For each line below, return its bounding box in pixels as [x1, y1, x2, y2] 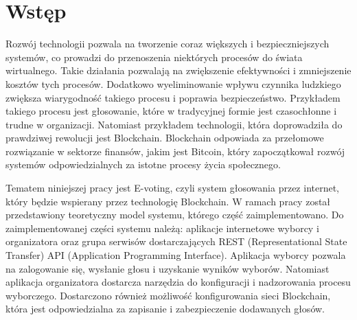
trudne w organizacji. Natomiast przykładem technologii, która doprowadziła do [5, 117, 343, 131]
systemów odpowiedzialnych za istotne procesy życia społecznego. [5, 157, 281, 172]
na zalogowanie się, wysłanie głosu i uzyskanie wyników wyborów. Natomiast [5, 261, 330, 275]
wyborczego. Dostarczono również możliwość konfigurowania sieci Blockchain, [5, 288, 331, 302]
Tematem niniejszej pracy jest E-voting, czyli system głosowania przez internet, [5, 181, 340, 195]
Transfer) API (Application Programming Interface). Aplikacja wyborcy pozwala [5, 248, 346, 262]
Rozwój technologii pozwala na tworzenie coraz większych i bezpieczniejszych [5, 36, 330, 51]
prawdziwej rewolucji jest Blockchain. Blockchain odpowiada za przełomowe [5, 130, 324, 145]
